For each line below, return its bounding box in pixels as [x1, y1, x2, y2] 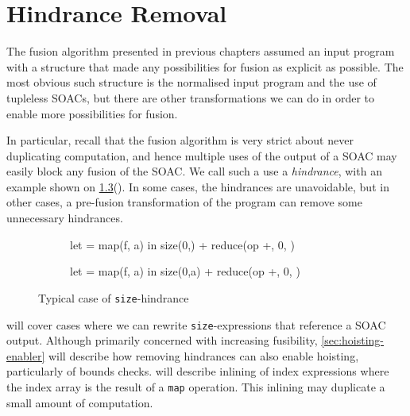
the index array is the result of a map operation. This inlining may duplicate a [6, 378, 385, 395]
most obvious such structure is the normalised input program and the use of [6, 74, 377, 91]
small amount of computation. [6, 394, 153, 410]
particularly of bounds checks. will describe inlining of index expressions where [6, 363, 389, 379]
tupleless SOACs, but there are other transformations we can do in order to [6, 89, 375, 106]
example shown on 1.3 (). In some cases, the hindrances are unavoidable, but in [6, 178, 389, 195]
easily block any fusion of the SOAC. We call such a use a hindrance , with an [6, 163, 382, 179]
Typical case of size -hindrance [38, 289, 189, 306]
